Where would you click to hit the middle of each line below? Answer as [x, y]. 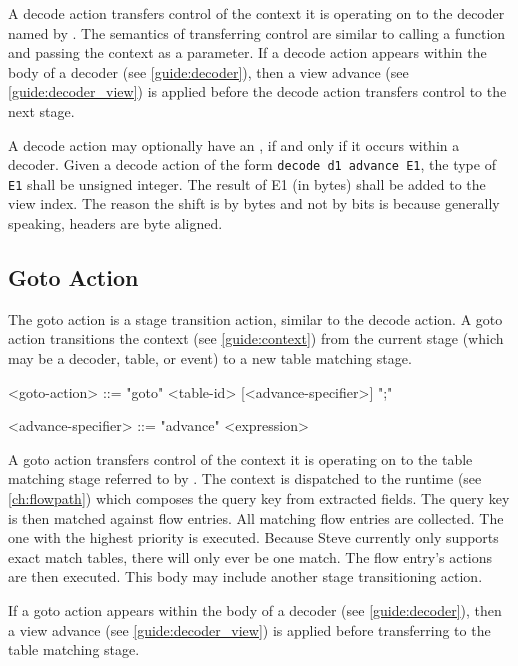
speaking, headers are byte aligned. [115, 223]
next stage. [41, 110]
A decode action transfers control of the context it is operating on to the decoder [256, 13]
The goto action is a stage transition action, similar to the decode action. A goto [255, 318]
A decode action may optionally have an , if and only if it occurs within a [234, 144]
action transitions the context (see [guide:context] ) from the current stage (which [256, 338]
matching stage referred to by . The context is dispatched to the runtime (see [245, 478]
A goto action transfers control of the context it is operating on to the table [240, 458]
